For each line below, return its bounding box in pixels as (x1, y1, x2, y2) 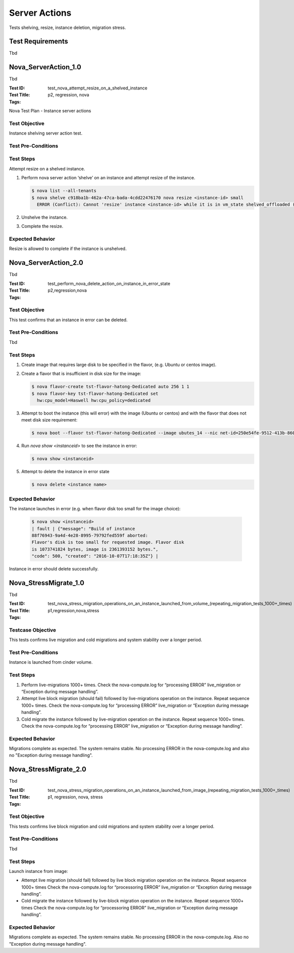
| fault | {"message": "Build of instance (31, 526, 135, 532)
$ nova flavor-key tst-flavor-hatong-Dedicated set (31, 391, 159, 396)
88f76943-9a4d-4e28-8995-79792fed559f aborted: (31, 533, 148, 538)
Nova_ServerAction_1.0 (9, 63, 81, 71)
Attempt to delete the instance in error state (21, 469, 110, 475)
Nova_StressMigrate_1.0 (9, 579, 84, 587)
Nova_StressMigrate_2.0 (9, 765, 87, 774)
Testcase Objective (9, 626, 56, 633)
